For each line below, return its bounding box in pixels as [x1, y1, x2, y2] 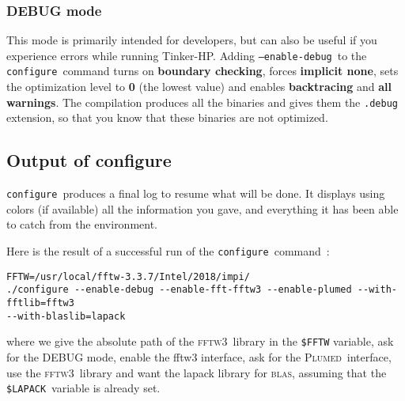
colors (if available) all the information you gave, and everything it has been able [6, 200, 399, 217]
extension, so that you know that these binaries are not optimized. [6, 109, 328, 126]
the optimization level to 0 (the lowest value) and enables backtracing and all [6, 78, 392, 95]
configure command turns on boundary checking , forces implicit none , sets [6, 62, 399, 79]
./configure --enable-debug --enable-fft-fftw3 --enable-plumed [6, 284, 352, 296]
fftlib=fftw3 [6, 297, 74, 308]
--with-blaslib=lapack [6, 310, 126, 322]
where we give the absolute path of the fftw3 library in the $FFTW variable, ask [6, 333, 394, 350]
